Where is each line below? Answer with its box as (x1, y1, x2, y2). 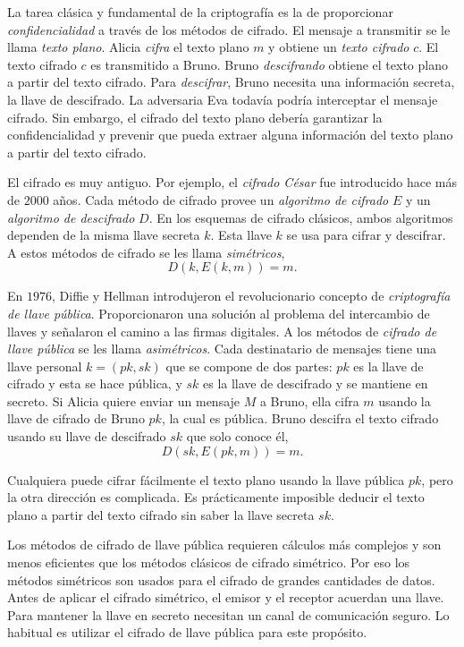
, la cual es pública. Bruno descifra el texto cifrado (161, 409, 439, 428)
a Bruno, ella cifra (259, 391, 359, 410)
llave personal (7, 356, 82, 375)
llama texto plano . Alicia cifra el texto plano (7, 38, 249, 56)
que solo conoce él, (186, 427, 289, 446)
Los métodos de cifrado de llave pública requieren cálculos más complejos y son (7, 535, 442, 554)
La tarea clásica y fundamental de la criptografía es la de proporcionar (7, 3, 393, 21)
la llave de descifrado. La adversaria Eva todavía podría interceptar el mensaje (7, 89, 438, 108)
